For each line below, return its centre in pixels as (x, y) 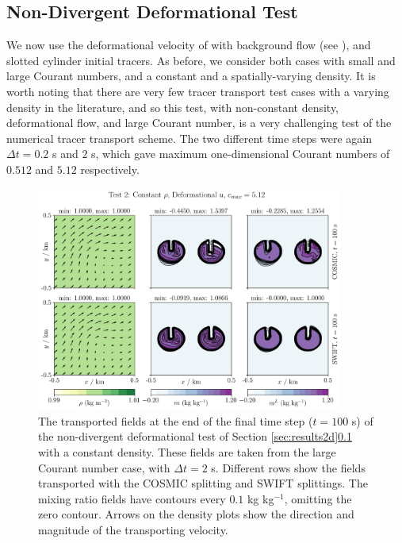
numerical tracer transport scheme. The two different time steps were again (189, 138)
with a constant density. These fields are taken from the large (187, 452)
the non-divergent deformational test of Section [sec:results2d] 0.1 (195, 436)
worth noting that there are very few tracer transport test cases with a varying (198, 91)
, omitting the (318, 498)
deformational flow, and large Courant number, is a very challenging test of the (199, 123)
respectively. (110, 169)
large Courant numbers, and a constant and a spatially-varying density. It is (191, 76)
